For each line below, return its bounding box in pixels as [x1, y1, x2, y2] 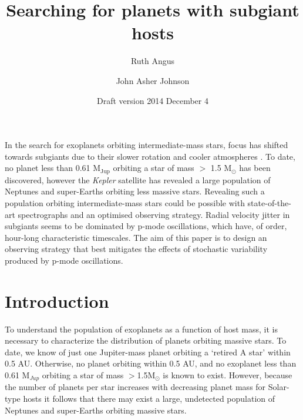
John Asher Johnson [116, 74, 190, 86]
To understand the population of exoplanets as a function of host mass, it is [5, 322, 278, 335]
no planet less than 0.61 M [5, 162, 101, 174]
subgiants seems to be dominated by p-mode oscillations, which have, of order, [5, 220, 287, 232]
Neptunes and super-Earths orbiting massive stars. [5, 404, 187, 416]
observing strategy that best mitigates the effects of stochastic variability [5, 243, 268, 255]
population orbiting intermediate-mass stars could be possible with [5, 196, 245, 209]
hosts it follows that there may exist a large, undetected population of [23, 392, 275, 405]
